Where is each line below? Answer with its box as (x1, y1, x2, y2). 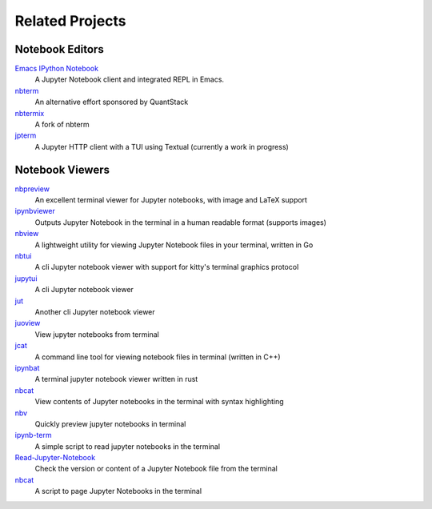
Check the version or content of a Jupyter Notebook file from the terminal (34, 464, 278, 474)
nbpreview (14, 184, 50, 194)
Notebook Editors (14, 42, 104, 56)
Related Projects (14, 12, 127, 30)
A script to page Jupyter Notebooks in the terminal (34, 487, 202, 496)
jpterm (14, 130, 37, 140)
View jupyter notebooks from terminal (34, 329, 159, 339)
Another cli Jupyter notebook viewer (34, 307, 155, 316)
